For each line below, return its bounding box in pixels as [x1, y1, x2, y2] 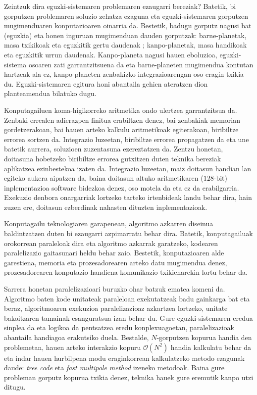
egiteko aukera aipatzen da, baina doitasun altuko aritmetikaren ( [4, 173, 204, 183]
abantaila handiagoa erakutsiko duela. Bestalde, [4, 332, 149, 342]
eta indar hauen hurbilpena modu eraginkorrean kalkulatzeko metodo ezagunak [4, 352, 245, 363]
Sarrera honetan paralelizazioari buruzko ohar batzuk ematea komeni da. [4, 284, 225, 294]
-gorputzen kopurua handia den [156, 332, 252, 342]
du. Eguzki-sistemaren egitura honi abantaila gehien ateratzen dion [4, 78, 208, 89]
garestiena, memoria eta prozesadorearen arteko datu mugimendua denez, [4, 257, 227, 267]
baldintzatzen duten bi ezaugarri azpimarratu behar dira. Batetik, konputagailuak [4, 228, 253, 239]
